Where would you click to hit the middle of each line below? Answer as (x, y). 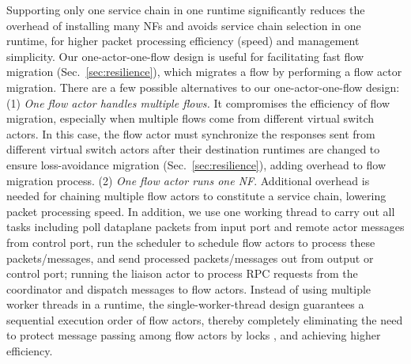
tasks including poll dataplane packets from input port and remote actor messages (205, 227)
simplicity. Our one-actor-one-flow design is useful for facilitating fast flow (185, 56)
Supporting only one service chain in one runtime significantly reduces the (186, 9)
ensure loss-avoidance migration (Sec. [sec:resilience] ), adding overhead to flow (196, 164)
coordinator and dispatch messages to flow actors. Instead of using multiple (189, 288)
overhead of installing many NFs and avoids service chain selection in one (184, 25)
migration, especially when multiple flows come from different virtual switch (190, 118)
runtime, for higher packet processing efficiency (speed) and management (183, 41)
